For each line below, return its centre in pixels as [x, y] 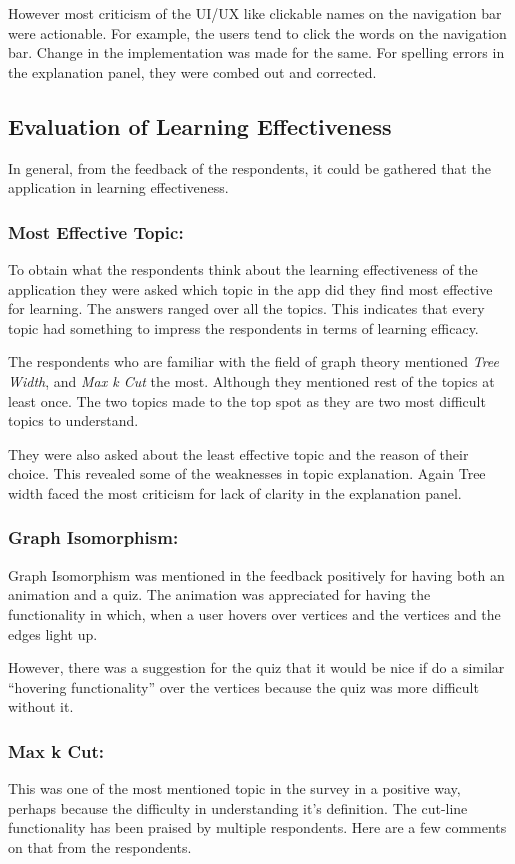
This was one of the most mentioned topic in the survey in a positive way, [234, 788]
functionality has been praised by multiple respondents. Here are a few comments [257, 827]
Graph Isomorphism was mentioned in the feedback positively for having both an [256, 574]
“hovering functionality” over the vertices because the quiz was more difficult [243, 686]
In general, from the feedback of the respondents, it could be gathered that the [249, 167]
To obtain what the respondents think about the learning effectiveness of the [243, 268]
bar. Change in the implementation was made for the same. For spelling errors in [256, 52]
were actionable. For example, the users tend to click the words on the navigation [257, 32]
